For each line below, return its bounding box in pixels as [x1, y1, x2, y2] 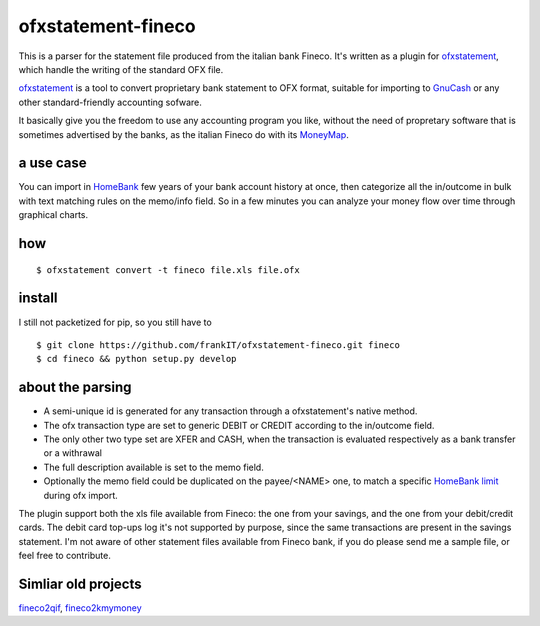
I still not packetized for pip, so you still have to [18, 316, 212, 328]
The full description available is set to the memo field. [43, 461, 264, 473]
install [18, 290, 58, 307]
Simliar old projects [18, 575, 142, 592]
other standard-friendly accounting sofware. [18, 96, 202, 108]
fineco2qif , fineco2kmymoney [18, 602, 142, 614]
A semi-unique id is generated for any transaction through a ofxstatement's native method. [43, 405, 418, 417]
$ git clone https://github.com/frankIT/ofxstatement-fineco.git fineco [36, 339, 400, 350]
